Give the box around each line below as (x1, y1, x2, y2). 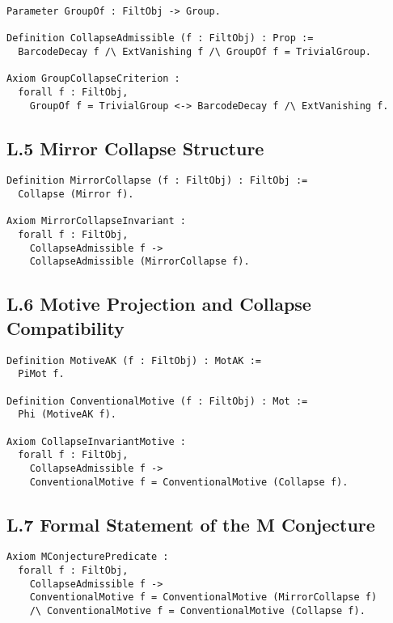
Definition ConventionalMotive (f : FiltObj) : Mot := (6, 395, 308, 407)
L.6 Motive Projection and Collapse (6, 291, 311, 316)
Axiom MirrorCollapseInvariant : (6, 215, 186, 227)
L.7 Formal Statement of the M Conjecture (6, 511, 375, 536)
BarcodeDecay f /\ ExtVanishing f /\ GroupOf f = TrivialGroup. (18, 45, 372, 57)
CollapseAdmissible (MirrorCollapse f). (29, 256, 250, 268)
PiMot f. (18, 368, 65, 380)
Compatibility (6, 315, 125, 340)
